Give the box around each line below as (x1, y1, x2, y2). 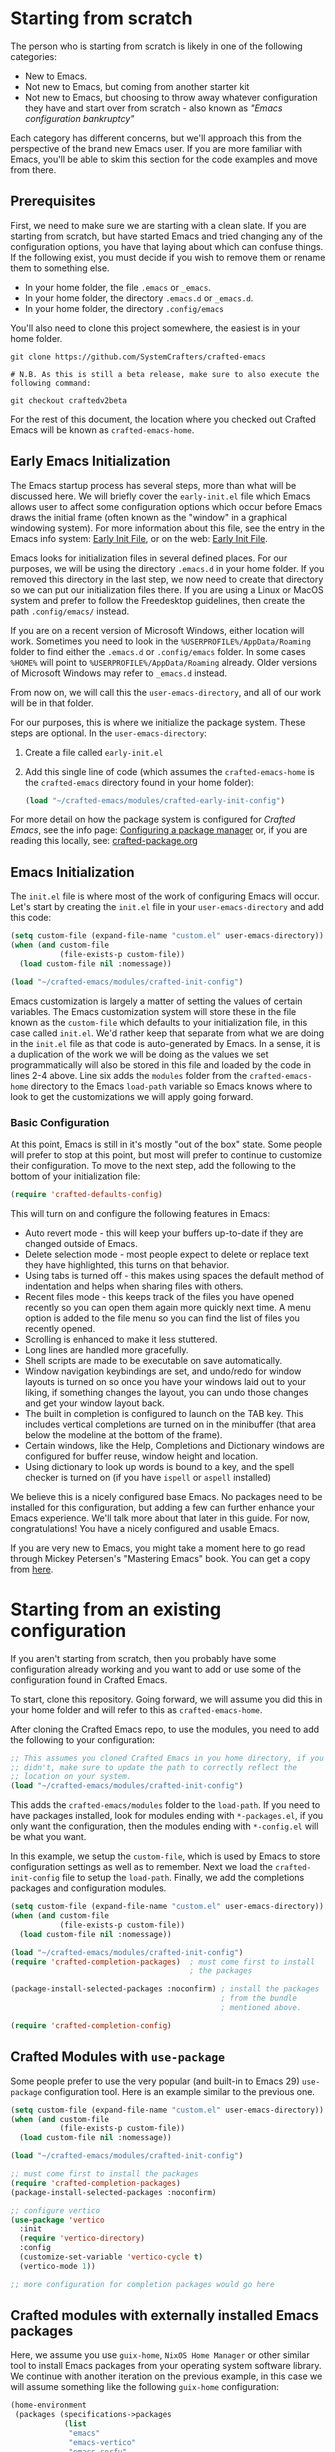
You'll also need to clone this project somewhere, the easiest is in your (10, 322, 301, 334)
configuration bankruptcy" (24, 112, 135, 124)
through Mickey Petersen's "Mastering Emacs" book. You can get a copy (10, 1552, 311, 1564)
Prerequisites (10, 193, 96, 210)
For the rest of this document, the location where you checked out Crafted (10, 413, 317, 425)
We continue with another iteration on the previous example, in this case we (10, 2370, 323, 2382)
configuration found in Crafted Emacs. (10, 1673, 168, 1686)
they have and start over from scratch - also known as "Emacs (24, 102, 283, 114)
